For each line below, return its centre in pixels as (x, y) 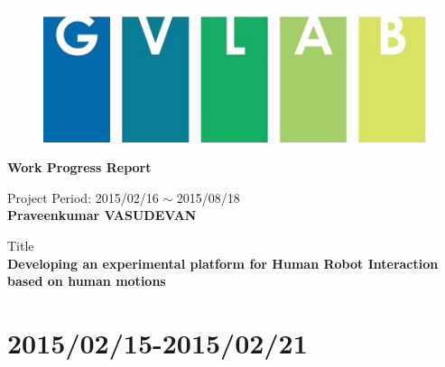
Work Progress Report (79, 167)
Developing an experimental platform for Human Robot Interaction (223, 263)
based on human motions (87, 281)
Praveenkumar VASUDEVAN (102, 215)
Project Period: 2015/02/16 (83, 197)
